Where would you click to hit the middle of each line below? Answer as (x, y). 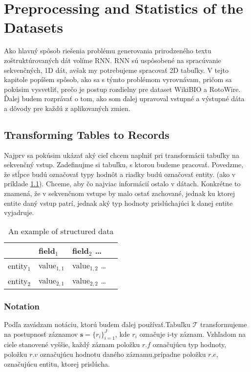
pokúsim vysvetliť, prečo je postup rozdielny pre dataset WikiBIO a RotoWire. (122, 89)
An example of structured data (61, 231)
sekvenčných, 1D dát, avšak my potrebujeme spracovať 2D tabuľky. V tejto (116, 70)
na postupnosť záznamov (41, 334)
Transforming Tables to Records (87, 134)
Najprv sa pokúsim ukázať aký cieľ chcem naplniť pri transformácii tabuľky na (122, 155)
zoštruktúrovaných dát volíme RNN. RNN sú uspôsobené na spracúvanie (113, 60)
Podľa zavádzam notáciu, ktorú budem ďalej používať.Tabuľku (97, 324)
